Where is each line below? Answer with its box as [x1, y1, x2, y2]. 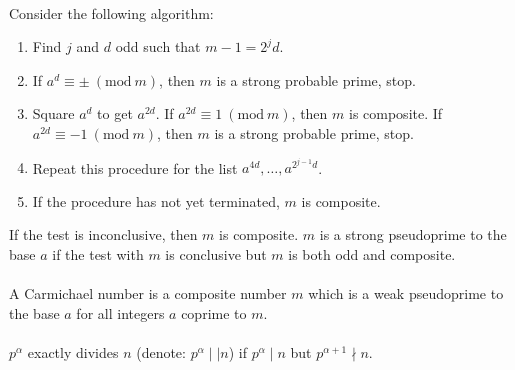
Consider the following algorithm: [9, 2, 214, 23]
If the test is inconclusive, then [9, 224, 198, 245]
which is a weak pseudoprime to [308, 283, 504, 304]
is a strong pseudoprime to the [319, 224, 507, 245]
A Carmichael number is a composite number [9, 283, 287, 304]
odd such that [115, 36, 201, 57]
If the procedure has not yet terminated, [32, 190, 280, 211]
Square [32, 103, 75, 124]
